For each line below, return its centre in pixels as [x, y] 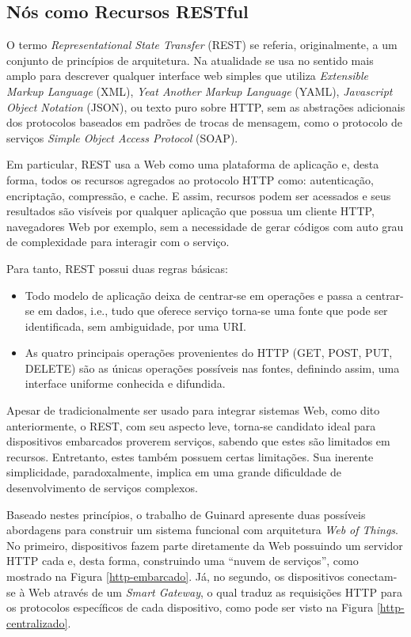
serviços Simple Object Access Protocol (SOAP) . [122, 137]
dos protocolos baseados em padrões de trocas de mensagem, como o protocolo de [204, 122]
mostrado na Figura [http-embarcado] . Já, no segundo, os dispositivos [175, 576]
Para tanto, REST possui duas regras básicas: [117, 268]
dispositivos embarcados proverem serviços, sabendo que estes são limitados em [198, 441]
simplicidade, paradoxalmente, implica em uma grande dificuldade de [174, 472]
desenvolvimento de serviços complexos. [102, 488]
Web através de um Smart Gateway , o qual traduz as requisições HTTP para [215, 591]
